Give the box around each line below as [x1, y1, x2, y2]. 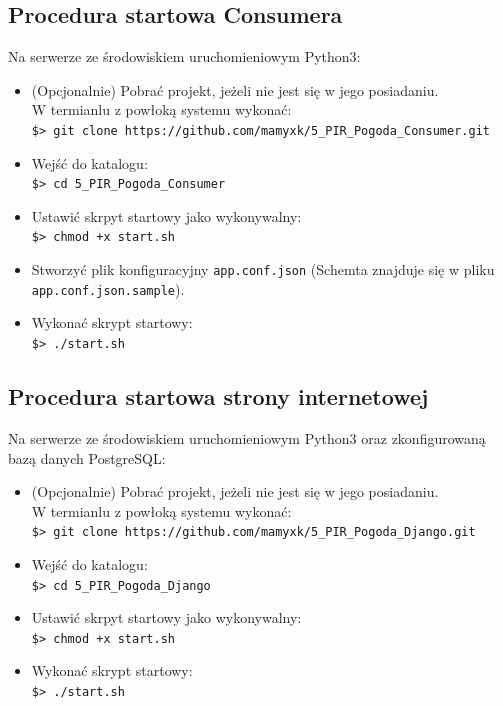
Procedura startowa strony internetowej [8, 381, 429, 412]
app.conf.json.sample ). [31, 278, 185, 299]
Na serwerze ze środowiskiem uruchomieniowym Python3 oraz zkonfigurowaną [8, 427, 486, 448]
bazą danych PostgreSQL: [8, 447, 166, 468]
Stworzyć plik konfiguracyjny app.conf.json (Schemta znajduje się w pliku [31, 259, 495, 280]
